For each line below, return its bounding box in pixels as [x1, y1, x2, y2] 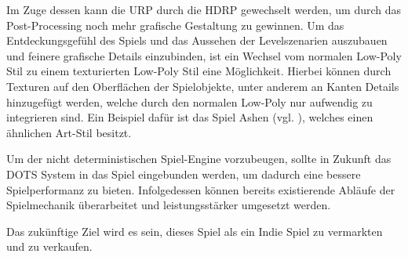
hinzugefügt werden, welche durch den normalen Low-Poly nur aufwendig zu [6, 93, 373, 110]
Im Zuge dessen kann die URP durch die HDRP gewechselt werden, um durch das [6, 2, 402, 17]
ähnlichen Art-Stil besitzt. [6, 124, 132, 140]
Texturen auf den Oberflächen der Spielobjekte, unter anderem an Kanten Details [6, 78, 399, 94]
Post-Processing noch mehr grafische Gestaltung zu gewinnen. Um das [6, 16, 344, 33]
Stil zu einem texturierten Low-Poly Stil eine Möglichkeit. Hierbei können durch [6, 63, 392, 79]
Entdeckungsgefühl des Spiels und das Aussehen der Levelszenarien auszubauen [6, 32, 388, 49]
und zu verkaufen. [6, 238, 93, 255]
